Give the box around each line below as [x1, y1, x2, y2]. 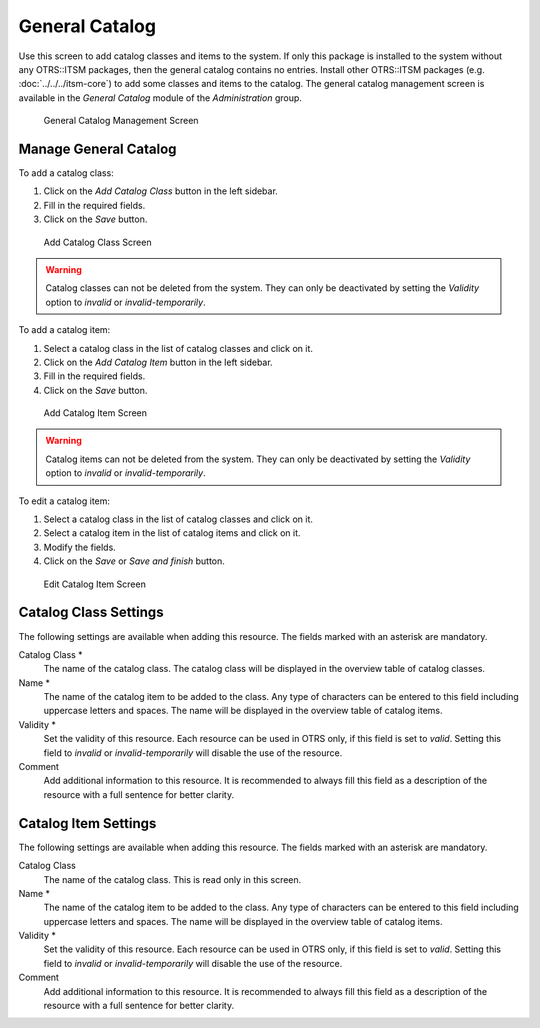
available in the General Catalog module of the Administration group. [18, 91, 302, 104]
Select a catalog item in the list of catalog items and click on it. [43, 527, 301, 539]
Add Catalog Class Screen [43, 236, 152, 248]
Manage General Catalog [18, 140, 177, 157]
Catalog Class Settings [18, 604, 164, 621]
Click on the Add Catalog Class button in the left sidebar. [43, 185, 279, 197]
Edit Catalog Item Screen [43, 578, 147, 590]
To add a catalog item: [18, 324, 111, 336]
